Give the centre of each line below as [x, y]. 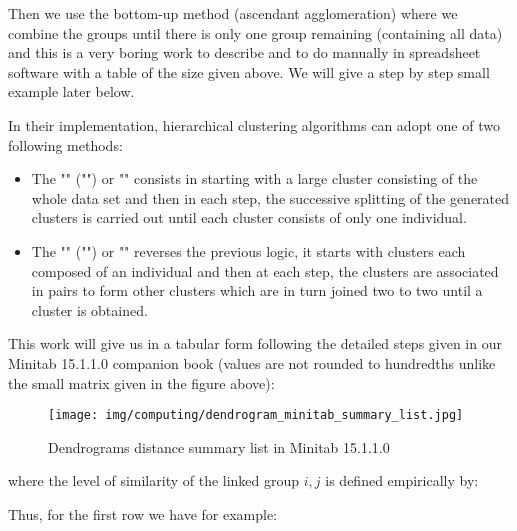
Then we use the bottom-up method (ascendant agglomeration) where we [233, 13]
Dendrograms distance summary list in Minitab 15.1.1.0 [219, 446]
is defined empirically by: [402, 480]
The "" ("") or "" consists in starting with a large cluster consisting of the [254, 178]
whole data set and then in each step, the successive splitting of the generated [270, 197]
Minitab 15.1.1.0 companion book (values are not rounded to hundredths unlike [252, 362]
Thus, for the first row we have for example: [143, 513]
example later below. [71, 91]
